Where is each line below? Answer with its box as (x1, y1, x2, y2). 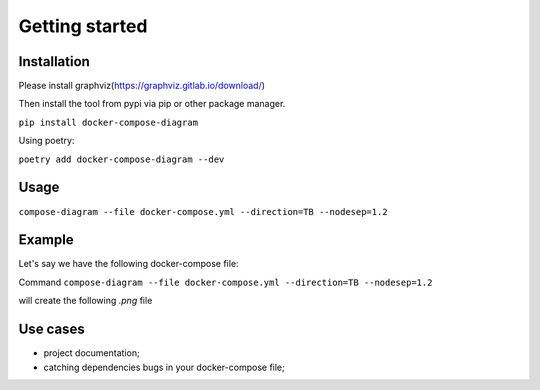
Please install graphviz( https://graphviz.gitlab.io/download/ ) (18, 80, 265, 92)
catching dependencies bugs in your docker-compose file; (43, 361, 285, 373)
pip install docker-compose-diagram (18, 116, 199, 128)
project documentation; (43, 347, 140, 359)
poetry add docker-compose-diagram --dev (18, 153, 225, 165)
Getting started (18, 15, 148, 37)
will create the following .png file (18, 295, 153, 307)
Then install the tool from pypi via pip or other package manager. (18, 98, 286, 110)
